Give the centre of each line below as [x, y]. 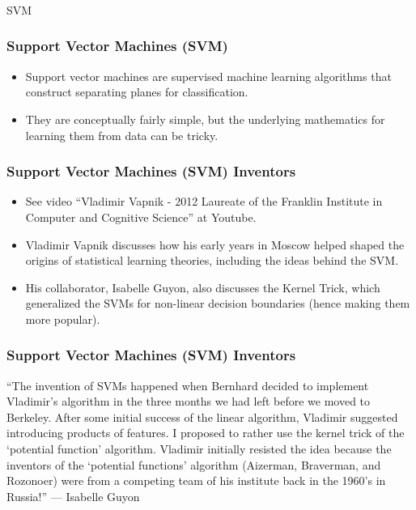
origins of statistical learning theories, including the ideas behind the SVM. [212, 260]
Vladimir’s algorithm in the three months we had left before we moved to [189, 401]
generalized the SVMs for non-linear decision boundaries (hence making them [218, 303]
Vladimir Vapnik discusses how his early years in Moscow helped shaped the [215, 244]
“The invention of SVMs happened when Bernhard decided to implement [188, 385]
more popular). [63, 319]
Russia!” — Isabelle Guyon [73, 496]
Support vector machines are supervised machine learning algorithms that [208, 76]
